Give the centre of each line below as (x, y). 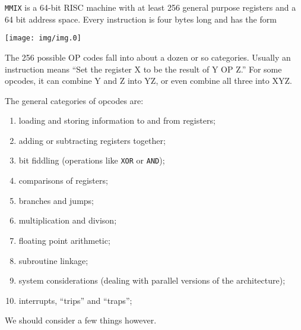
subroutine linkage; (53, 260)
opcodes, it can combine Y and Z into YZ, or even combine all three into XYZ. (148, 81)
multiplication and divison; (68, 220)
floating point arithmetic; (64, 240)
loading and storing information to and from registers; (117, 120)
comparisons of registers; (63, 180)
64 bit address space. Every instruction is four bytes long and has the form (141, 19)
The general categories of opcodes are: (74, 100)
